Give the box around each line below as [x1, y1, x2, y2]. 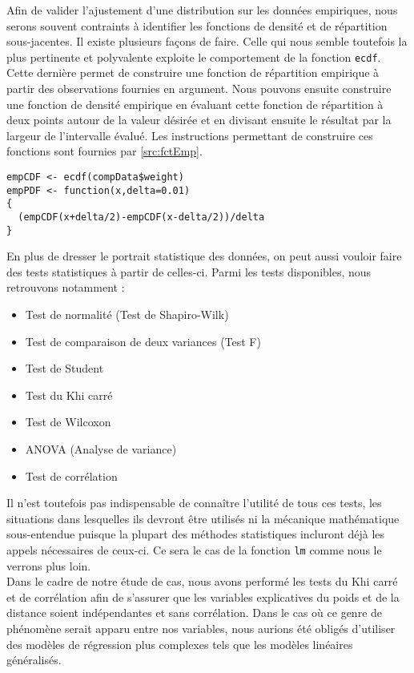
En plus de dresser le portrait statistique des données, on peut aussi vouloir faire [6, 248, 402, 264]
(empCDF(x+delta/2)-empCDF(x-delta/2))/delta [18, 211, 265, 223]
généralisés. [6, 651, 62, 668]
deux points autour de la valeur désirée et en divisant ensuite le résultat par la [6, 111, 392, 128]
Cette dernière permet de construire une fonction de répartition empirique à [6, 64, 380, 81]
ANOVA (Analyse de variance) [25, 441, 177, 457]
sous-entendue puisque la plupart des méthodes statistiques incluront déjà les [6, 526, 385, 542]
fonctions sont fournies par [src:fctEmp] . [6, 143, 203, 159]
